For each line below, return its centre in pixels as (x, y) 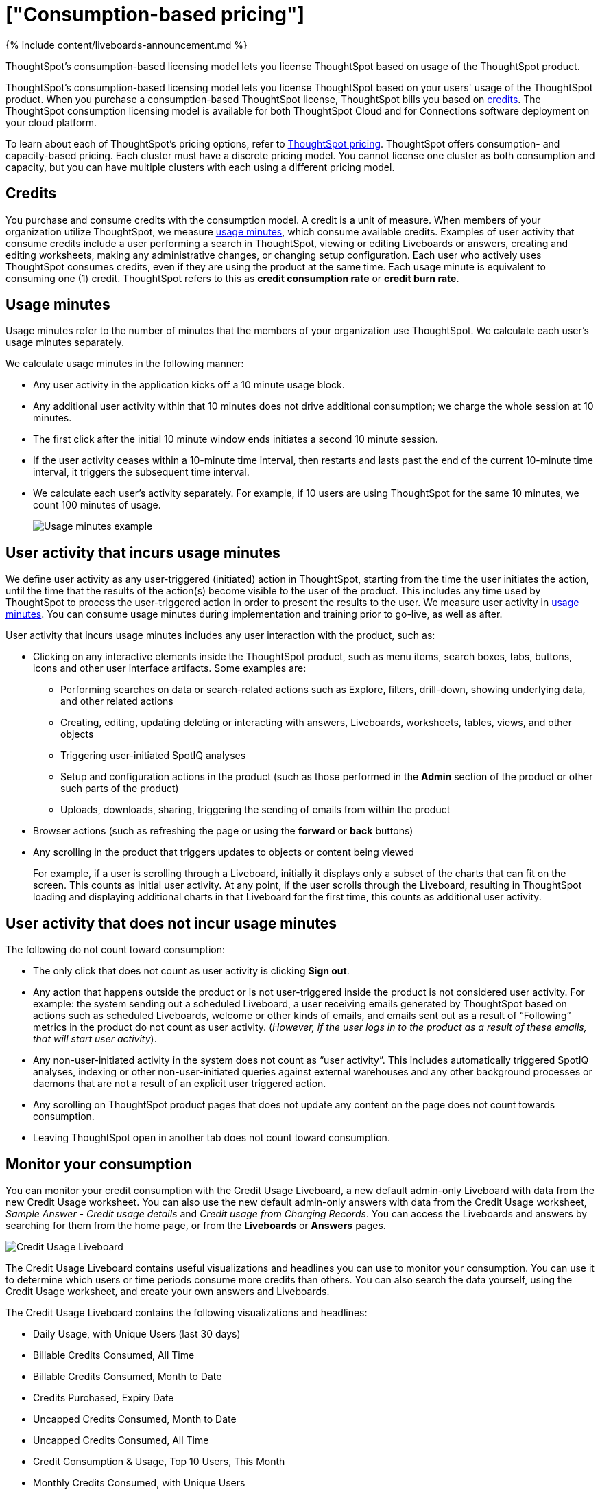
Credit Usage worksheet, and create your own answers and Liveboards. (168, 1291)
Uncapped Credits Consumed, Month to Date (135, 1419)
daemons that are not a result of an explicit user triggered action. (180, 1084)
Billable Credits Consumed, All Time (114, 1355)
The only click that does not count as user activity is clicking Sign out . (191, 971)
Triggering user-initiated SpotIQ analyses (153, 756)
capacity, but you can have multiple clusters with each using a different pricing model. (200, 167)
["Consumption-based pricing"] (155, 14)
